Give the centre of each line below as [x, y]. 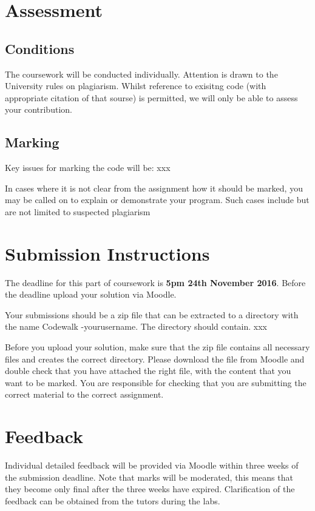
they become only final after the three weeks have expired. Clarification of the [150, 489]
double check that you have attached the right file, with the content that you [148, 371]
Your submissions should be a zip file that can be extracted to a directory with [152, 314]
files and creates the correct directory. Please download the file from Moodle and [155, 359]
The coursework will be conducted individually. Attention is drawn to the [141, 74]
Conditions [40, 48]
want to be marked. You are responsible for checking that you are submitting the [156, 382]
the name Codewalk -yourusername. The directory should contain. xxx [136, 326]
